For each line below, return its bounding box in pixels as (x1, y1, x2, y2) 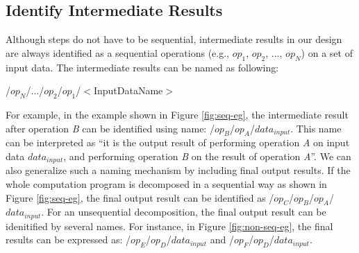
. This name (290, 121, 342, 135)
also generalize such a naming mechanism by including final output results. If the (6, 163, 351, 177)
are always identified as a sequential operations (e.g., (6, 45, 229, 60)
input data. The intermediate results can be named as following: (6, 60, 279, 74)
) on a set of (301, 45, 353, 60)
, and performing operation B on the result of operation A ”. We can (63, 148, 351, 163)
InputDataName (93, 83, 163, 98)
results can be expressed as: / (6, 232, 131, 247)
